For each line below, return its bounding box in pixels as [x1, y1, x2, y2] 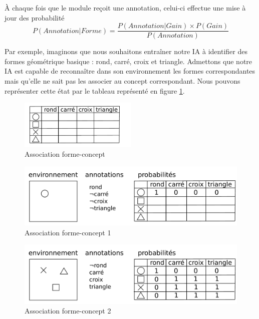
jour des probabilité [5, 12, 65, 23]
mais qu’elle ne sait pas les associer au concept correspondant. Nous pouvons [5, 76, 240, 86]
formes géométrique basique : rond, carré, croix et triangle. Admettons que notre [5, 56, 252, 66]
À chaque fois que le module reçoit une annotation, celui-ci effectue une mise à [5, 3, 246, 13]
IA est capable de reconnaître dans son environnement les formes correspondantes [5, 66, 255, 76]
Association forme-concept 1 [25, 227, 111, 237]
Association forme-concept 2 [25, 305, 111, 316]
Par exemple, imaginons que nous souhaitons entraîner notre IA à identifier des [5, 46, 247, 57]
